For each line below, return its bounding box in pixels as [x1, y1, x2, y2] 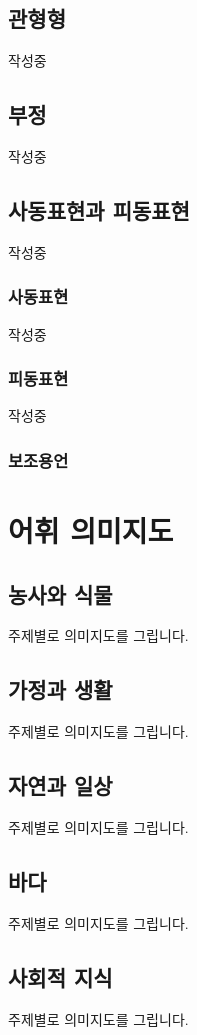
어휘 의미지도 [8, 510, 174, 551]
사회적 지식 [8, 961, 113, 992]
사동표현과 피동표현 [8, 194, 190, 225]
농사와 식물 [8, 578, 113, 609]
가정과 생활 [8, 674, 113, 705]
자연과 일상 [8, 770, 113, 801]
